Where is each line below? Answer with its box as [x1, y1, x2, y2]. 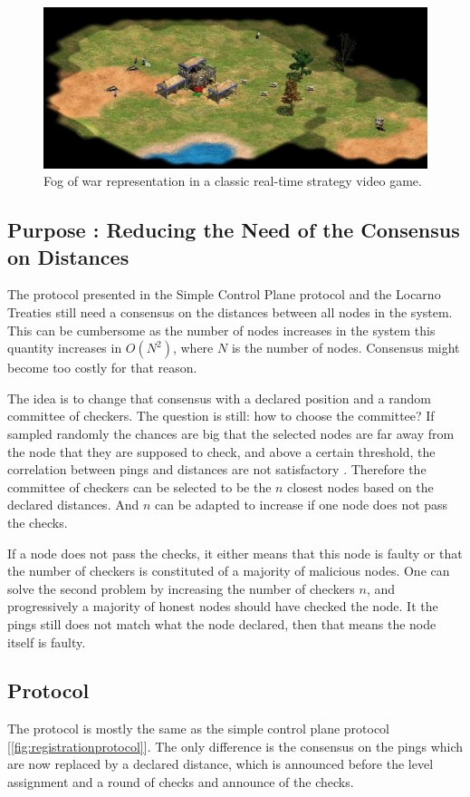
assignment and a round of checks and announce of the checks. [7, 773, 354, 792]
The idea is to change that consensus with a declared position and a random [7, 388, 431, 407]
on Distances [7, 242, 129, 270]
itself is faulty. [7, 632, 86, 651]
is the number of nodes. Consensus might [231, 338, 460, 357]
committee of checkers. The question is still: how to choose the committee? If [7, 406, 435, 425]
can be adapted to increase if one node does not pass [154, 495, 448, 514]
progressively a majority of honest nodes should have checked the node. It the [7, 597, 438, 616]
